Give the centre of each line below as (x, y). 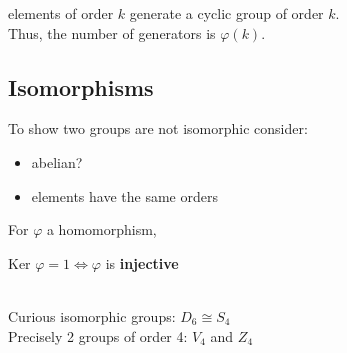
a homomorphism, (101, 229)
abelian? (57, 161)
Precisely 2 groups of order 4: (98, 335)
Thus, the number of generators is (112, 32)
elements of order (61, 13)
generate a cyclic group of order (226, 13)
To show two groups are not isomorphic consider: (158, 128)
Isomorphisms (81, 86)
